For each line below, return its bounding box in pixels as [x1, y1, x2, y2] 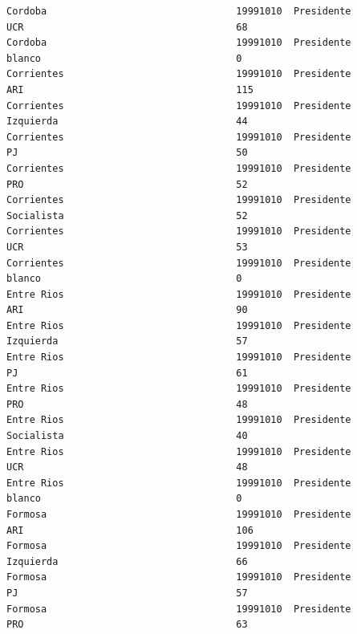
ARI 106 [6, 524, 254, 536]
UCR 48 [6, 461, 248, 473]
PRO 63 [6, 619, 248, 631]
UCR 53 [6, 241, 248, 253]
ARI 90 [6, 304, 248, 316]
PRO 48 [6, 398, 248, 410]
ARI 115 [6, 83, 254, 96]
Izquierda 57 [6, 335, 248, 347]
